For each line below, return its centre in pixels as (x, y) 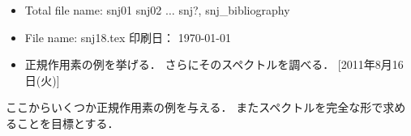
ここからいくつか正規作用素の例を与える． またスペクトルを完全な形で (195, 107)
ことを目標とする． (68, 123)
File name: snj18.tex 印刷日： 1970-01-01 (128, 37)
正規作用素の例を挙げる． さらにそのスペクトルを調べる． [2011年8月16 (214, 64)
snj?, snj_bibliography (234, 10)
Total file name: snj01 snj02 (93, 10)
